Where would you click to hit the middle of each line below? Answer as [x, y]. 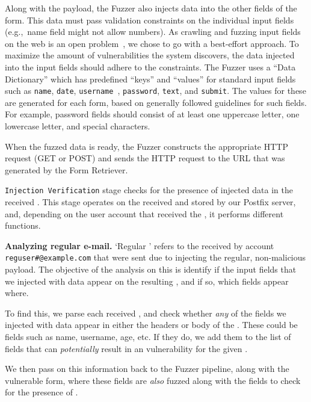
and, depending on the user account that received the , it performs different [144, 213]
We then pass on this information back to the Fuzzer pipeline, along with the [147, 369]
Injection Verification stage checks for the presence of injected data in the [149, 190]
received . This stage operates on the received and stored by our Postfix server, [150, 202]
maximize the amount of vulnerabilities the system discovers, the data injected [150, 55]
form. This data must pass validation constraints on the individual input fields [149, 20]
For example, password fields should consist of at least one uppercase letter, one [152, 114]
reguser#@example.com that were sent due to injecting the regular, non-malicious [155, 257]
